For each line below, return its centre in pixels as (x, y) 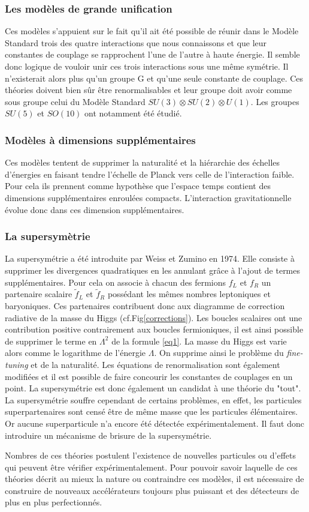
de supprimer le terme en (51, 341)
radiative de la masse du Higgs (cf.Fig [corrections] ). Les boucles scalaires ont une (154, 317)
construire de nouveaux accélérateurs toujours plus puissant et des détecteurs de (152, 490)
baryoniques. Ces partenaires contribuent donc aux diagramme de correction (145, 305)
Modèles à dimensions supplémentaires (100, 140)
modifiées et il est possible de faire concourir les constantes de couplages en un (149, 376)
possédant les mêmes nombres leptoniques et (189, 294)
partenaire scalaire (39, 294)
